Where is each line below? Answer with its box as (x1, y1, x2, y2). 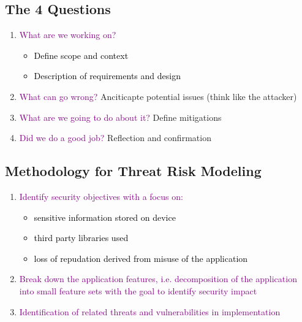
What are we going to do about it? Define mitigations (19, 110, 222, 123)
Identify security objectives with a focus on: (19, 190, 183, 202)
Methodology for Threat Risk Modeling (5, 161, 262, 180)
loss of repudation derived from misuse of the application (34, 251, 248, 264)
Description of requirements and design (34, 69, 181, 82)
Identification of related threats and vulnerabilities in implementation (19, 305, 281, 318)
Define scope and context (34, 48, 129, 61)
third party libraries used (34, 231, 129, 244)
